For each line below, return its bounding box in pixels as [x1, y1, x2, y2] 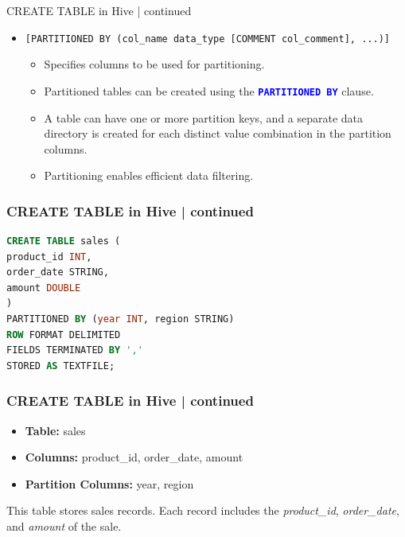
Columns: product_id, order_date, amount [25, 449, 243, 465]
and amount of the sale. [6, 518, 122, 535]
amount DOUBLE [6, 282, 81, 294]
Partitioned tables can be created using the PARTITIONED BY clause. [44, 82, 374, 99]
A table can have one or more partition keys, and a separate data [44, 109, 364, 126]
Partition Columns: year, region [25, 475, 194, 492]
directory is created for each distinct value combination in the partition [44, 125, 391, 142]
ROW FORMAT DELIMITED [6, 329, 121, 340]
